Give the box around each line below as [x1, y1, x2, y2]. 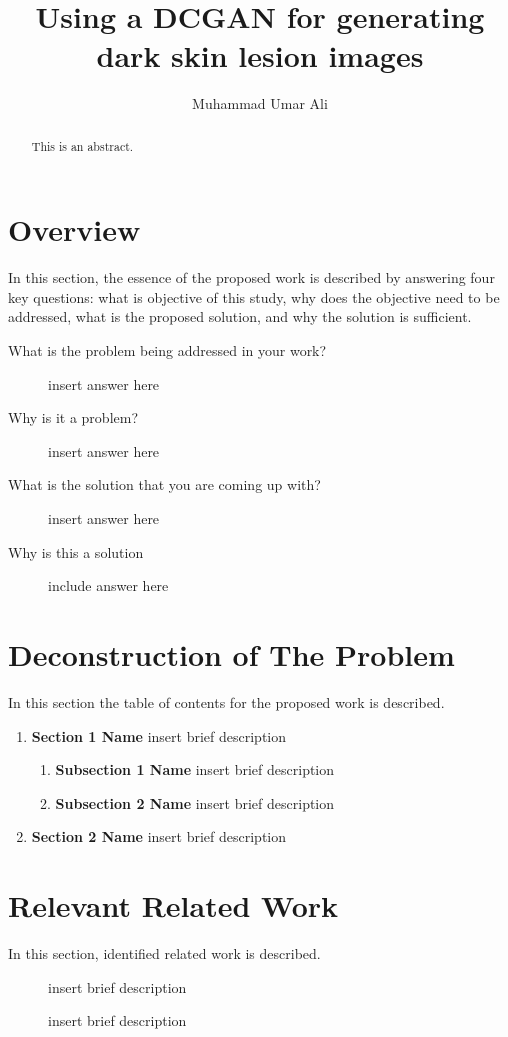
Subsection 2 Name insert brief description [55, 792, 335, 813]
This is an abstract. [31, 137, 134, 154]
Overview [8, 209, 141, 250]
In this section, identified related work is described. [8, 943, 321, 964]
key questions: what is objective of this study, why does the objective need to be [8, 286, 500, 307]
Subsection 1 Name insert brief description [55, 759, 335, 780]
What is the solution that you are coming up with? [8, 474, 321, 495]
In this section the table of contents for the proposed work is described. [8, 691, 445, 712]
